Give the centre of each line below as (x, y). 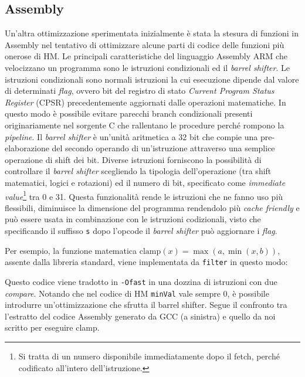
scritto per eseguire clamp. (52, 327)
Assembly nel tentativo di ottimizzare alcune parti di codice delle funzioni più (145, 44)
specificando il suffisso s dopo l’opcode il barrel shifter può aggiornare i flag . (141, 230)
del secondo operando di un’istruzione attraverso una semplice (163, 148)
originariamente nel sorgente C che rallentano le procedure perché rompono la (145, 125)
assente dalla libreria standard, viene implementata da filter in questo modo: (146, 262)
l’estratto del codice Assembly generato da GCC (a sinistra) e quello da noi (140, 316)
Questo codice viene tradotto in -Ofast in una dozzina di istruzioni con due (141, 281)
